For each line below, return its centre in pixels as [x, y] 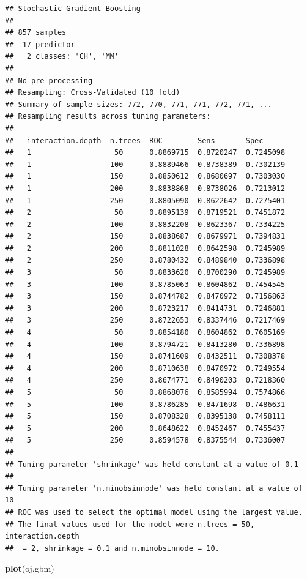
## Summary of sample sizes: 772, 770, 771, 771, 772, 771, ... [139, 104]
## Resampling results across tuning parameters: [108, 117]
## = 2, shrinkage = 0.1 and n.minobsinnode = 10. [112, 548]
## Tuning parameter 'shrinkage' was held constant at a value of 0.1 [152, 464]
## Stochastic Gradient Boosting [73, 9]
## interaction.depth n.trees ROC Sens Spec [134, 140]
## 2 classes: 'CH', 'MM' [62, 57]
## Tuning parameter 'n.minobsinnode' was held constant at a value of [154, 488]
